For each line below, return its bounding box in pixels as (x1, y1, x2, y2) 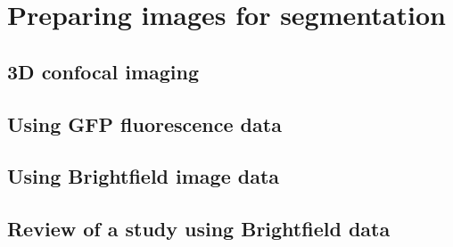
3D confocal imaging (7, 57, 200, 85)
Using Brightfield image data (7, 162, 280, 190)
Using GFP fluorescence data (7, 110, 282, 137)
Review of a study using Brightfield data (7, 215, 391, 243)
